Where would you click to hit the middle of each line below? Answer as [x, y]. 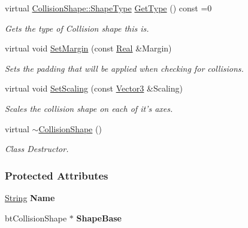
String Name [30, 197]
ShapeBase [99, 218]
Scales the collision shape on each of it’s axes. [89, 108]
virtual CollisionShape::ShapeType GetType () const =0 [108, 8]
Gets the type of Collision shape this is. [77, 28]
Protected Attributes [57, 175]
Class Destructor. [37, 149]
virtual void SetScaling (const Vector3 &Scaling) [94, 88]
